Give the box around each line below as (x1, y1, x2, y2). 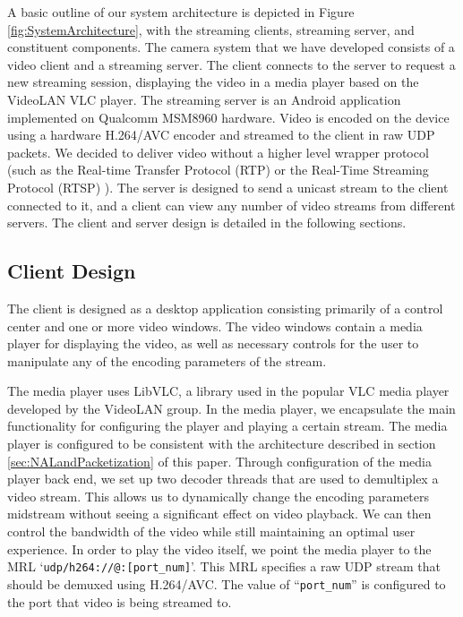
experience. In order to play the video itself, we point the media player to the (7, 539, 432, 558)
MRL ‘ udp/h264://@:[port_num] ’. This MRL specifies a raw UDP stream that (7, 557, 441, 576)
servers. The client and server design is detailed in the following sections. (7, 213, 407, 232)
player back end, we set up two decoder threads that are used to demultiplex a (7, 469, 439, 488)
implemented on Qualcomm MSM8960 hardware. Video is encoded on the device (7, 107, 450, 126)
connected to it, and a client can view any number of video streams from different (7, 195, 456, 214)
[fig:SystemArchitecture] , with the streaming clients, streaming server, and (7, 20, 415, 39)
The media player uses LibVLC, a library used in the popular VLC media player (7, 381, 450, 400)
